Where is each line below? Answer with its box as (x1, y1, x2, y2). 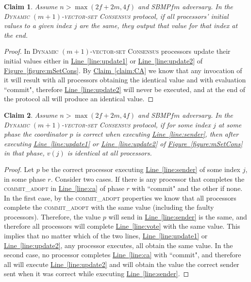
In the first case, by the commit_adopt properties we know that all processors (4, 192, 236, 203)
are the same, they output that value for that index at (79, 20, 238, 31)
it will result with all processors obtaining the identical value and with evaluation (4, 75, 246, 85)
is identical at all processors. (67, 148, 152, 158)
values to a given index (4, 20, 72, 31)
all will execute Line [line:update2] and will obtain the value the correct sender (4, 259, 239, 269)
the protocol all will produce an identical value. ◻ (4, 94, 154, 104)
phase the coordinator (4, 129, 67, 139)
